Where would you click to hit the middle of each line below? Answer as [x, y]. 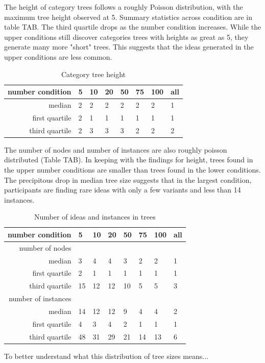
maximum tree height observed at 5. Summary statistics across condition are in [128, 17]
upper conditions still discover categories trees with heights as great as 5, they [126, 37]
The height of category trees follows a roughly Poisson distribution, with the [124, 7]
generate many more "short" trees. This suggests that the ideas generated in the [129, 47]
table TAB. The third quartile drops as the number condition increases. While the [133, 27]
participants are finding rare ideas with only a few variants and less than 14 [123, 190]
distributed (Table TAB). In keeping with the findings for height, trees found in [129, 160]
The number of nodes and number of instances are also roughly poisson [116, 149]
